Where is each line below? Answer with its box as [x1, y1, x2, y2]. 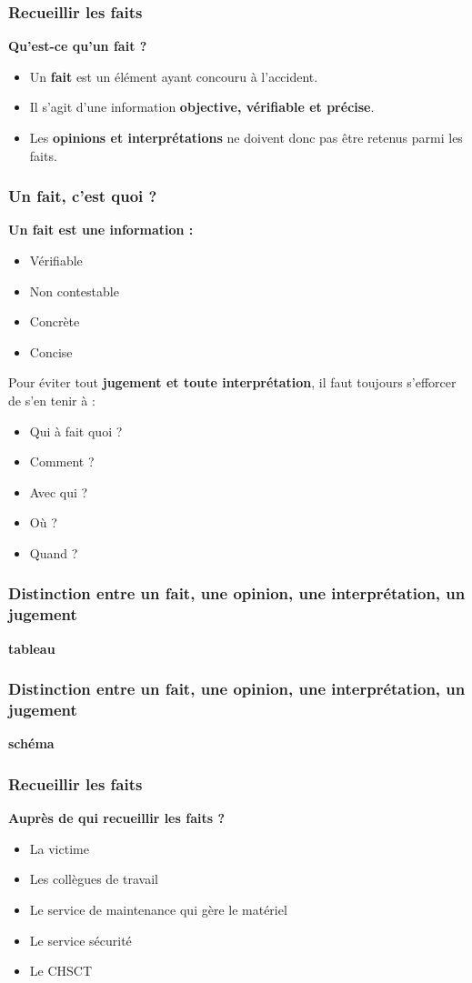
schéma [8, 734, 55, 753]
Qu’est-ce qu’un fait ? [8, 36, 147, 55]
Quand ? [29, 543, 78, 562]
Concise [29, 342, 73, 361]
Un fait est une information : [8, 220, 194, 239]
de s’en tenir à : [8, 390, 95, 409]
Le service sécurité [29, 930, 132, 949]
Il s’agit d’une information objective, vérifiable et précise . [29, 97, 375, 116]
